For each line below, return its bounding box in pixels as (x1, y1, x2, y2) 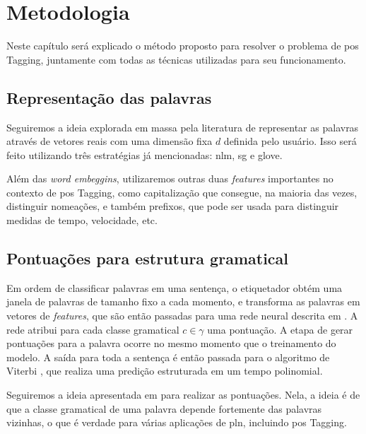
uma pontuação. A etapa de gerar (207, 322, 353, 336)
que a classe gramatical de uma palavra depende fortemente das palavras (6, 401, 322, 416)
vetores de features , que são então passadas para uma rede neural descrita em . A (6, 308, 358, 323)
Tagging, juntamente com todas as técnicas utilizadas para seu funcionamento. (6, 52, 346, 66)
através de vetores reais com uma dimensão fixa (6, 134, 213, 148)
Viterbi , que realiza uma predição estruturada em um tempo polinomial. (6, 363, 323, 378)
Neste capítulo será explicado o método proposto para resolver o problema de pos (6, 38, 359, 53)
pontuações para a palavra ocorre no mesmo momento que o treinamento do (6, 336, 336, 351)
